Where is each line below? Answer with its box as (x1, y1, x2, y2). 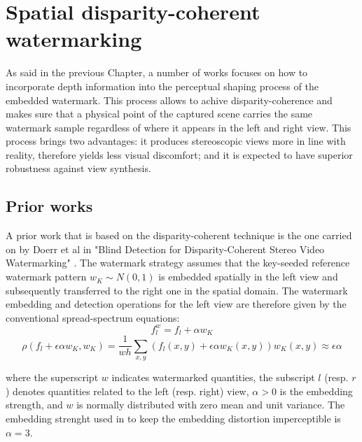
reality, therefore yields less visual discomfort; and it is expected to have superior (6, 147, 353, 162)
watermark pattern (6, 269, 87, 284)
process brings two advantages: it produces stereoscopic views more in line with (6, 134, 346, 148)
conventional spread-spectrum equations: (6, 310, 180, 325)
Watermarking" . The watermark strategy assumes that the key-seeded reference (6, 255, 350, 270)
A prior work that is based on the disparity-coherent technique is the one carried (6, 228, 352, 243)
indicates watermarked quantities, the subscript (111, 370, 315, 385)
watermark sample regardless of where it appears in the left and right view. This (6, 120, 351, 134)
